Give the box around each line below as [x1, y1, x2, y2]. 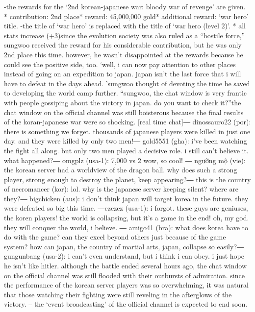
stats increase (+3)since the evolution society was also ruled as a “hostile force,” [4, 30, 245, 40]
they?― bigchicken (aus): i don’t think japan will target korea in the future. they [4, 193, 249, 203]
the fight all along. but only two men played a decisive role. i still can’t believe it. [4, 145, 249, 155]
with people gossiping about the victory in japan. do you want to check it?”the [4, 97, 241, 107]
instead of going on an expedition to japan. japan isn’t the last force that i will [4, 69, 241, 79]
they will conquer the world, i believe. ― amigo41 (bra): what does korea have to [4, 222, 248, 232]
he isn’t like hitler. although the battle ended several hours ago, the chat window [4, 261, 247, 271]
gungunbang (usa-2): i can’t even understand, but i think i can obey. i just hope [4, 251, 244, 261]
